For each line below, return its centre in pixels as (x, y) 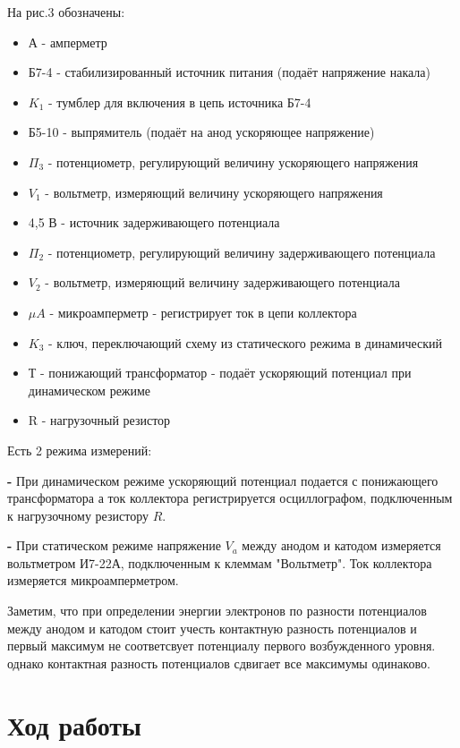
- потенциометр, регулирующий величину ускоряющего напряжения (233, 161)
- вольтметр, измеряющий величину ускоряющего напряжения (214, 192)
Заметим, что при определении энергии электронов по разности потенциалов (217, 611)
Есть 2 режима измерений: (80, 450)
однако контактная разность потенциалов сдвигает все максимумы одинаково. (219, 663)
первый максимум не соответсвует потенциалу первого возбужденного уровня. (221, 646)
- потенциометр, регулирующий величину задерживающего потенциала (242, 252)
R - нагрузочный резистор (99, 420)
